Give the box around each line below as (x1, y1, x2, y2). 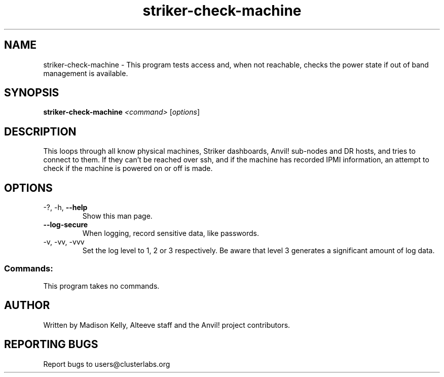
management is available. (43, 68, 128, 78)
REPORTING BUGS (4, 338, 98, 351)
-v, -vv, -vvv (43, 237, 85, 247)
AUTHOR (4, 299, 50, 312)
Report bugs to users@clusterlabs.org (43, 359, 170, 368)
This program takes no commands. (43, 281, 160, 290)
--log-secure (43, 220, 88, 229)
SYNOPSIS (4, 86, 59, 99)
